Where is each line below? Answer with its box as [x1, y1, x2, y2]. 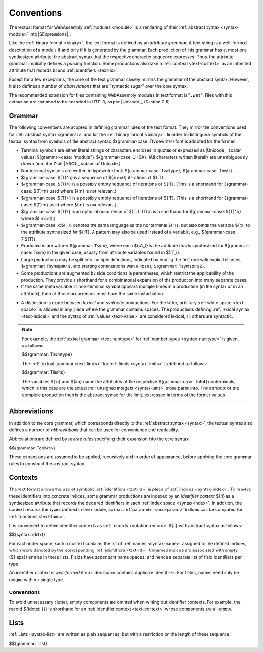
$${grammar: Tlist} [9, 640, 47, 646]
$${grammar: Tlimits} [22, 369, 65, 375]
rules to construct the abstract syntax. [9, 461, 86, 467]
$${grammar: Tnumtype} [22, 351, 73, 357]
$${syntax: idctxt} [9, 531, 46, 537]
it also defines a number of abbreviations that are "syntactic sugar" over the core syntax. [9, 83, 188, 89]
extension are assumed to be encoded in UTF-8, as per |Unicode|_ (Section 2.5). [9, 99, 171, 105]
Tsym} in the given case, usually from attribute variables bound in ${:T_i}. [33, 249, 181, 256]
